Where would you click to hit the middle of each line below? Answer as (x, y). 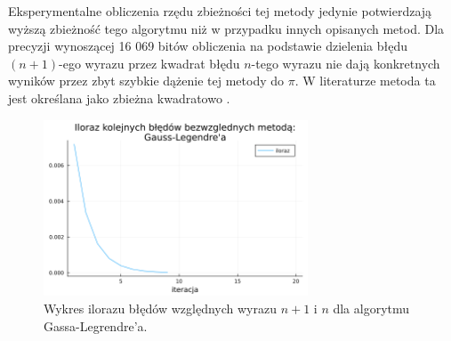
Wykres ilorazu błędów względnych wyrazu (160, 309)
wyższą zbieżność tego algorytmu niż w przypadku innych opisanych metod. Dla (226, 28)
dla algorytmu (371, 309)
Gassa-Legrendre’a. (96, 325)
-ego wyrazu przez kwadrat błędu (149, 63)
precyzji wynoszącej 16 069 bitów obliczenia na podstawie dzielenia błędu (208, 46)
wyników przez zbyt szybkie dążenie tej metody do (146, 81)
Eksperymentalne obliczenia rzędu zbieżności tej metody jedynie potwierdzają (220, 11)
